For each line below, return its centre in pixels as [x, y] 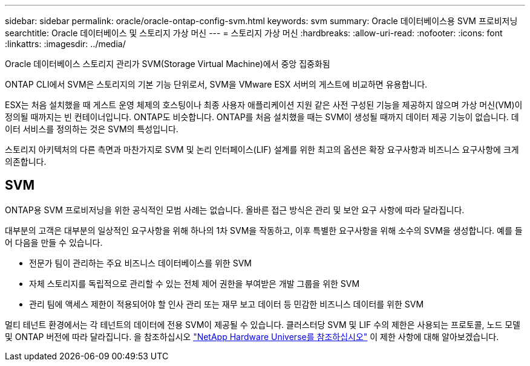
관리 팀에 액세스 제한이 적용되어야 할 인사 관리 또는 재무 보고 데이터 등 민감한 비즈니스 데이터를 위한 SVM [227, 304]
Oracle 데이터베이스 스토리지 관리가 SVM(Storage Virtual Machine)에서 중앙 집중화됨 [168, 64]
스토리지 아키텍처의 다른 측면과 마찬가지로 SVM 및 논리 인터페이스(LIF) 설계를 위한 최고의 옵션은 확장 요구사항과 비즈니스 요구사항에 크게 [262, 149]
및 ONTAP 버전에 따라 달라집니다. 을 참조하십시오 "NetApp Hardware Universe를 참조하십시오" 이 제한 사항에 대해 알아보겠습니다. [252, 336]
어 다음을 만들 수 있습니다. [54, 242]
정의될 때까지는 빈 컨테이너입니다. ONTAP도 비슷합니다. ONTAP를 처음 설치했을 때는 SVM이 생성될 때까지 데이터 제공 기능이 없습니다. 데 [262, 117]
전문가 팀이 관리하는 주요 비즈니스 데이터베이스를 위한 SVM [140, 263]
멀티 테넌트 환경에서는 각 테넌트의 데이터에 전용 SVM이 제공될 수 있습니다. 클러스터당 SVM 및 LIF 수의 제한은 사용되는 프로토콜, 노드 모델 [263, 324]
